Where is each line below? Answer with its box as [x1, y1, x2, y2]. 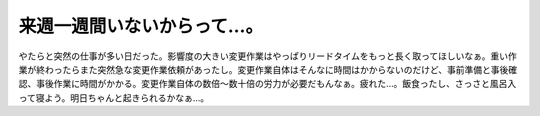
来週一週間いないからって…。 [18, 15, 264, 37]
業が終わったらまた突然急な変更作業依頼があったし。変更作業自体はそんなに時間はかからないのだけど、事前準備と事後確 [18, 63, 518, 75]
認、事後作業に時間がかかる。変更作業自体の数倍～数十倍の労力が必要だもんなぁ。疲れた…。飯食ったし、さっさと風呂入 [18, 78, 517, 90]
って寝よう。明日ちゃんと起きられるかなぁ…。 [18, 91, 210, 104]
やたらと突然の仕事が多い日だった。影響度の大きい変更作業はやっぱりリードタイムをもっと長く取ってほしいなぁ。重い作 [18, 50, 517, 62]
